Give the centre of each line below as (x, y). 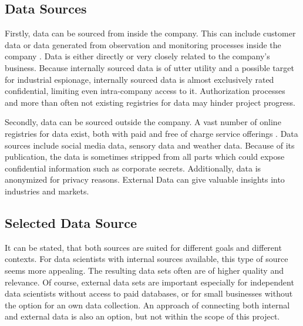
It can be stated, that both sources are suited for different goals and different (143, 247)
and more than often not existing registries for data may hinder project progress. (150, 102)
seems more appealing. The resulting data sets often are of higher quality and (144, 270)
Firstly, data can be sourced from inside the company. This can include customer (150, 33)
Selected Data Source (71, 222)
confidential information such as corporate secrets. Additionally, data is (133, 168)
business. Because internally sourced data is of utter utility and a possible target (149, 67)
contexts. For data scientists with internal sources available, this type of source (147, 259)
